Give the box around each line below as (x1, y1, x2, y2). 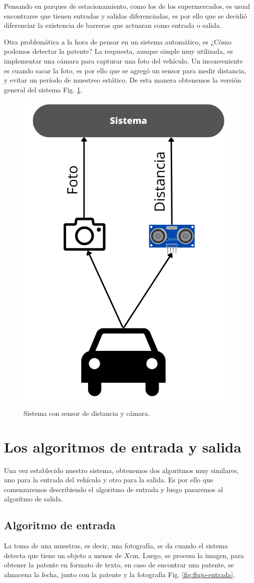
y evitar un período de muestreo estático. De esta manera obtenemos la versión (4, 75, 241, 85)
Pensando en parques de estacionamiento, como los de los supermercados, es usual (4, 1, 250, 11)
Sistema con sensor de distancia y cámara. (23, 408, 150, 418)
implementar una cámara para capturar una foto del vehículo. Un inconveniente (4, 55, 243, 65)
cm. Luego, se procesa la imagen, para (130, 550, 244, 560)
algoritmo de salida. (4, 494, 63, 504)
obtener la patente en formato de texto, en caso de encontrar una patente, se (4, 560, 234, 570)
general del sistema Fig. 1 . (4, 84, 83, 94)
